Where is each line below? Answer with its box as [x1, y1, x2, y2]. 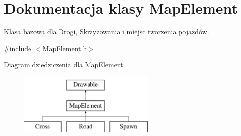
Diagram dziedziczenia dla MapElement [4, 59, 123, 70]
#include [4, 43, 31, 53]
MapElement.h [42, 43, 87, 53]
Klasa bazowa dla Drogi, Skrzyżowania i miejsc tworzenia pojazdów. [4, 27, 209, 37]
